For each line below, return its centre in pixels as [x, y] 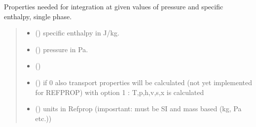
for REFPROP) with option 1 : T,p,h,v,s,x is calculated [120, 92]
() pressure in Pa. [62, 49]
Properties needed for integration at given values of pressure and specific [114, 6]
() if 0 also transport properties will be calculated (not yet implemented [144, 82]
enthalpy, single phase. [38, 16]
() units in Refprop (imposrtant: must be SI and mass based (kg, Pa [138, 109]
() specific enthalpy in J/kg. [77, 33]
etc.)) [43, 118]
